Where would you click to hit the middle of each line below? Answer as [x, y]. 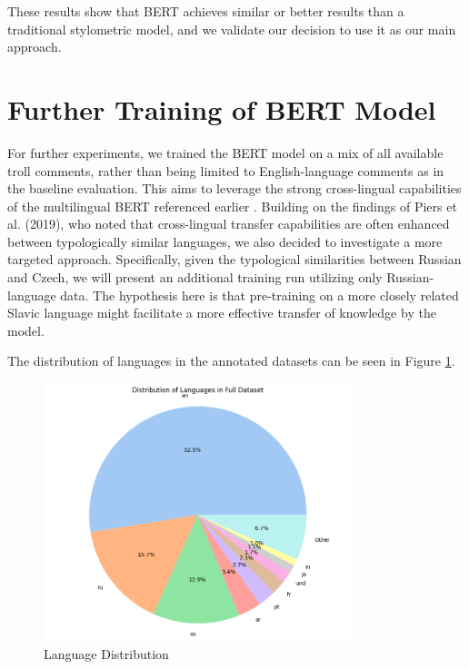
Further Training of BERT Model [222, 108]
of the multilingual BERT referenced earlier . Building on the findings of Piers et [232, 206]
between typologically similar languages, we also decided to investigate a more [225, 241]
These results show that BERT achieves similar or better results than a [206, 11]
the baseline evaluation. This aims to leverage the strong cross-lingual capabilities [234, 188]
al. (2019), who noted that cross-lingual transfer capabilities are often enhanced [229, 224]
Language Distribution [106, 653]
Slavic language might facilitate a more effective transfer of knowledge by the [222, 313]
